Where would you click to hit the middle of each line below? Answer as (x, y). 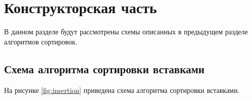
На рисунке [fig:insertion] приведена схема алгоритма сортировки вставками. (122, 90)
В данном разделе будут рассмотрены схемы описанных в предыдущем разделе (126, 32)
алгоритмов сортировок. (41, 41)
